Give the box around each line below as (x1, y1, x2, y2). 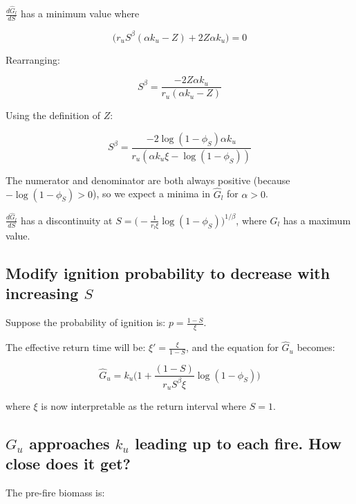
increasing (6, 282, 79, 304)
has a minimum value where (21, 6, 140, 21)
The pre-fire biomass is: (6, 485, 105, 500)
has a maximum (283, 213, 351, 227)
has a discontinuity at (21, 213, 113, 227)
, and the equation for (186, 340, 279, 354)
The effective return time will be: (6, 340, 146, 354)
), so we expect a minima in (92, 186, 210, 201)
